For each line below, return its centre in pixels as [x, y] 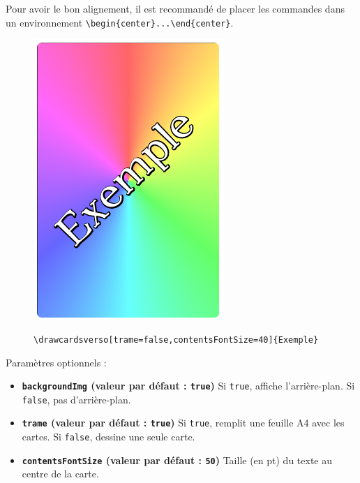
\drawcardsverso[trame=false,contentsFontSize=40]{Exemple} [176, 340]
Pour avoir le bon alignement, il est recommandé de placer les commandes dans [175, 8]
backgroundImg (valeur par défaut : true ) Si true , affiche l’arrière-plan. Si [188, 386]
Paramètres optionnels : [56, 362]
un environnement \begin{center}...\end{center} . [120, 22]
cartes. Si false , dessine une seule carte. [108, 437]
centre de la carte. [60, 474]
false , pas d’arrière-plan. [76, 399]
